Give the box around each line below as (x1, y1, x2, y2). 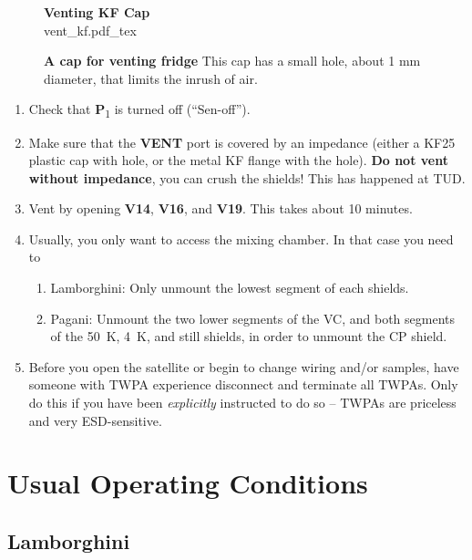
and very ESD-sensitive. (28, 410, 162, 430)
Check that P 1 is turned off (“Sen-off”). (28, 99, 251, 121)
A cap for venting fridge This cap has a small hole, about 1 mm (44, 51, 421, 70)
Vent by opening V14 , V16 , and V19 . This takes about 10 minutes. (28, 199, 413, 218)
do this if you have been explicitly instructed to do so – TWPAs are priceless (28, 393, 457, 412)
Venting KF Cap (44, 3, 150, 21)
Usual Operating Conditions (7, 464, 368, 502)
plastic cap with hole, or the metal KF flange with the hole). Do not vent (28, 150, 448, 170)
